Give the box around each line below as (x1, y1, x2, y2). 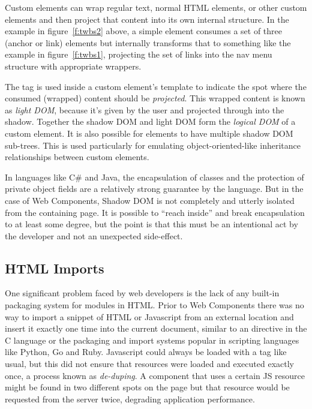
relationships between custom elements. (5, 151, 149, 163)
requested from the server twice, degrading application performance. (5, 392, 255, 405)
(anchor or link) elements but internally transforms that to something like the (5, 36, 291, 49)
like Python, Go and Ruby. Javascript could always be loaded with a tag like (5, 345, 287, 358)
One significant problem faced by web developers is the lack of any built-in (5, 287, 280, 299)
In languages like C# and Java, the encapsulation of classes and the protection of (5, 170, 304, 183)
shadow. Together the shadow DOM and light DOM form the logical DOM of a (5, 115, 296, 128)
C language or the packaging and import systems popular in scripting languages (5, 333, 299, 346)
